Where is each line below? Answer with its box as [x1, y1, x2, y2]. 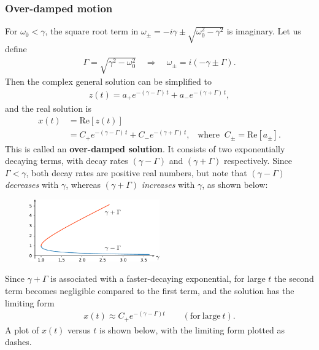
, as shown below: [202, 178, 268, 191]
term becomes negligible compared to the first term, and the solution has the [5, 284, 294, 297]
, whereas [66, 178, 101, 191]
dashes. [5, 335, 32, 348]
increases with [141, 178, 195, 191]
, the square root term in [45, 25, 139, 37]
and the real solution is [5, 102, 91, 115]
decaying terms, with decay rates [5, 154, 128, 167]
